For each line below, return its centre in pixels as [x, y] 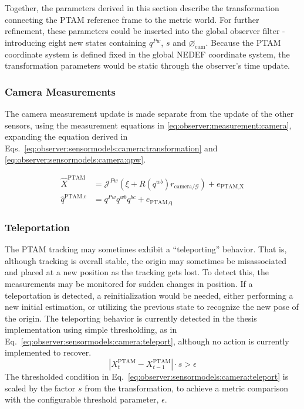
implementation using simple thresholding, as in [91, 329]
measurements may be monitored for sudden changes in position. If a [129, 283]
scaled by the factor [40, 388]
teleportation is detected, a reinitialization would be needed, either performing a [149, 295]
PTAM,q [161, 202]
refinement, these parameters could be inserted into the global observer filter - [145, 31]
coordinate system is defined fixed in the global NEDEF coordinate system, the [147, 54]
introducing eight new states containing [76, 42]
